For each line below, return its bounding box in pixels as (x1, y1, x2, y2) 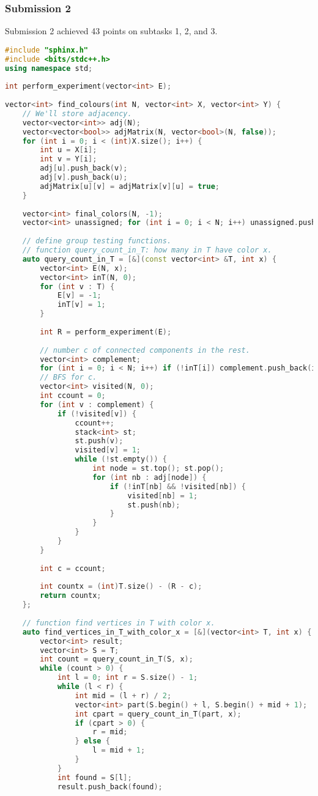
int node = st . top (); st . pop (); (92, 464, 224, 473)
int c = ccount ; (40, 564, 106, 573)
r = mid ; (92, 728, 128, 737)
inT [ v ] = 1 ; (57, 300, 106, 309)
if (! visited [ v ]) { (57, 409, 136, 418)
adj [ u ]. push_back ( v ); (40, 164, 128, 173)
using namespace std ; (5, 64, 93, 73)
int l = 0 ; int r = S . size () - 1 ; (57, 673, 198, 682)
